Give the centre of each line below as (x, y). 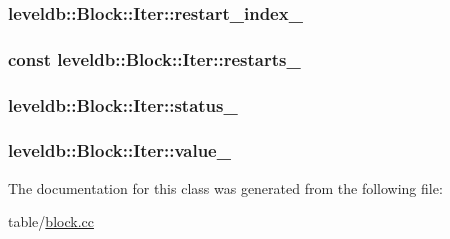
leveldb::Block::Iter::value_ (119, 150)
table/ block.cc (51, 221)
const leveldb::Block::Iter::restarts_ (154, 58)
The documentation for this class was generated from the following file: (225, 187)
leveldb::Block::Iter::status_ (123, 104)
